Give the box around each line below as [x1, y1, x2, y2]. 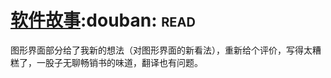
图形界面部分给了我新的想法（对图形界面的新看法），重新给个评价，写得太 [10, 44, 313, 56]
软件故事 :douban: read [10, 9, 196, 32]
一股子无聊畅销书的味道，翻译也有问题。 [36, 56, 203, 68]
